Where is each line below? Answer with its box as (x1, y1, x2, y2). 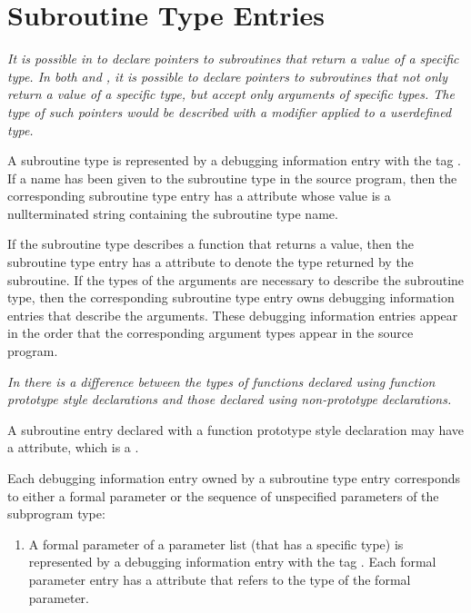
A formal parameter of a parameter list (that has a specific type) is (28, 534, 404, 553)
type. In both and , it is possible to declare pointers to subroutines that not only (7, 66, 448, 85)
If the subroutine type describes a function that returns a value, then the (7, 234, 414, 253)
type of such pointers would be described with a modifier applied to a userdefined (7, 102, 452, 121)
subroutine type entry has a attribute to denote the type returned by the (7, 252, 414, 272)
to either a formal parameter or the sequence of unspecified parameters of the (7, 486, 439, 505)
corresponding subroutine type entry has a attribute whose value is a (7, 186, 391, 205)
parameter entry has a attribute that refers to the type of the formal (28, 569, 411, 588)
